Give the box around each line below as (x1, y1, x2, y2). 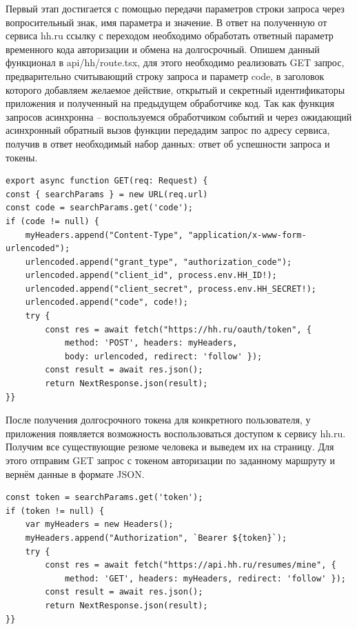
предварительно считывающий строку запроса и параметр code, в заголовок (6, 68, 325, 83)
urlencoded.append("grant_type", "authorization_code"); (25, 257, 292, 267)
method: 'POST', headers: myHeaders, (64, 338, 238, 348)
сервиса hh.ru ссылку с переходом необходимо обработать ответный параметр (6, 28, 334, 43)
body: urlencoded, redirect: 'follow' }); (64, 351, 263, 361)
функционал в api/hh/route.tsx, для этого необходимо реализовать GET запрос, (6, 55, 345, 70)
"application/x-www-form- (187, 230, 307, 240)
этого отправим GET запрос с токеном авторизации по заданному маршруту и (6, 453, 335, 467)
